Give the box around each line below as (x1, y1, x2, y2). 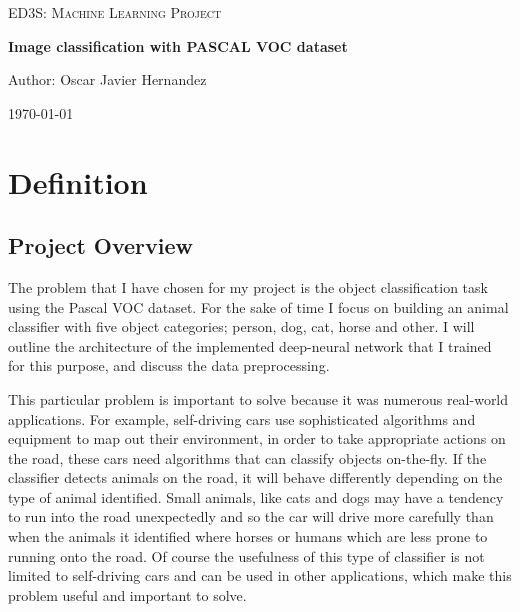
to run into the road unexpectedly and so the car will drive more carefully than (8, 506, 494, 527)
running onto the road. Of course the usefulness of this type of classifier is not (8, 545, 485, 566)
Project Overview (8, 230, 194, 261)
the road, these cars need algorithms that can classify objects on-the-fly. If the (8, 447, 487, 468)
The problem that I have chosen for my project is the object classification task (8, 276, 488, 297)
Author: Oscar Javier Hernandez (8, 69, 207, 90)
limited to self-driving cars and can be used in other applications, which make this (8, 565, 512, 586)
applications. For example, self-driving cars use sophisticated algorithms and (8, 408, 476, 429)
